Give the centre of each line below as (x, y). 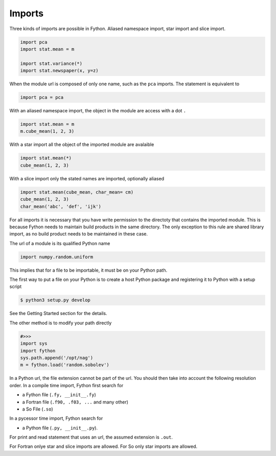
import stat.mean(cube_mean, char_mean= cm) (77, 192)
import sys (34, 344)
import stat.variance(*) (51, 63)
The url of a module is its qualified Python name (60, 243)
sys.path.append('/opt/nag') (57, 358)
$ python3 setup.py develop (55, 300)
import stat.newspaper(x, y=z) (60, 71)
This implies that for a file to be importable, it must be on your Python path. (88, 270)
